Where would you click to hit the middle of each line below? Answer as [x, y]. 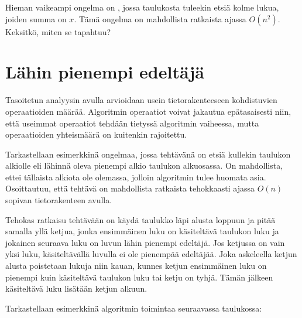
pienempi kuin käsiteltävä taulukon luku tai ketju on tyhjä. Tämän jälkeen [139, 277]
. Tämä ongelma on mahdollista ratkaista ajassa [160, 18]
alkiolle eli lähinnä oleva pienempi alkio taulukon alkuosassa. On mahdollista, [144, 165]
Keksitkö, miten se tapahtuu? [58, 31]
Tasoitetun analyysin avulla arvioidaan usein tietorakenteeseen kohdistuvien [141, 100]
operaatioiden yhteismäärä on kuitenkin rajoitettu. [96, 134]
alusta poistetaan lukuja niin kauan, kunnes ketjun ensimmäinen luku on [136, 266]
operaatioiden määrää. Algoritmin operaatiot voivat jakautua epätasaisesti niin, [148, 111]
